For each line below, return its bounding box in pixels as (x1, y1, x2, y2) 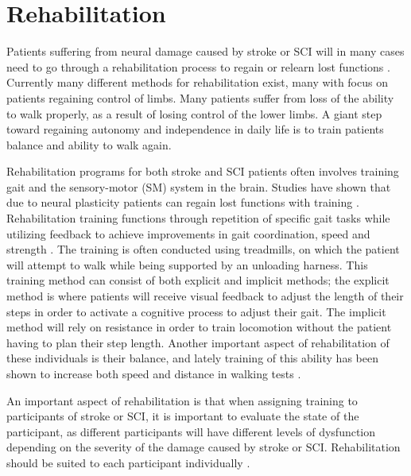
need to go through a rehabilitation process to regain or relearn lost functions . (6, 58, 390, 75)
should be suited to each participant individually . (6, 454, 250, 470)
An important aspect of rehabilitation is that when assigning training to (6, 392, 358, 408)
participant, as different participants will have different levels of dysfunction (6, 423, 376, 439)
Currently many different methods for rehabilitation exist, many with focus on (6, 74, 388, 91)
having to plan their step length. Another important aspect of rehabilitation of (6, 334, 390, 350)
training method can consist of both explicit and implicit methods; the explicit (6, 272, 390, 288)
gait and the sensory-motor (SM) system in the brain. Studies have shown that (6, 178, 391, 195)
